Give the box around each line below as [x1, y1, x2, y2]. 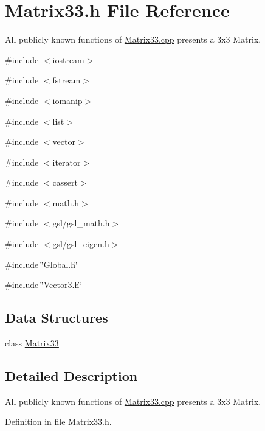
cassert [52, 176, 78, 189]
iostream [52, 53, 84, 66]
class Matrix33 [5, 337, 59, 349]
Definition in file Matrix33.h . [5, 415, 112, 428]
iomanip [52, 94, 83, 107]
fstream [52, 74, 81, 86]
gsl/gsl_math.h [52, 217, 110, 230]
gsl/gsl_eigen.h [52, 237, 109, 250]
